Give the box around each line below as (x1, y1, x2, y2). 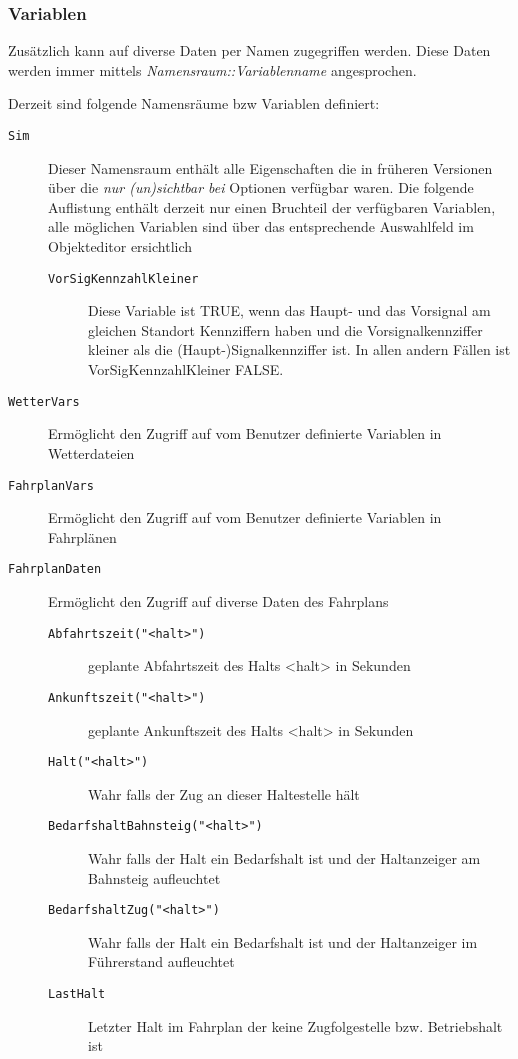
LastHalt (48, 987, 106, 1002)
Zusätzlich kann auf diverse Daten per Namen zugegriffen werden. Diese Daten (8, 40, 491, 61)
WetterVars (8, 394, 80, 409)
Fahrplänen (48, 526, 117, 547)
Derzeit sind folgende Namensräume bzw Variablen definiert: (8, 93, 380, 114)
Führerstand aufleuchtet (88, 951, 235, 972)
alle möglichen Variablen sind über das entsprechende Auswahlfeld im (48, 216, 474, 237)
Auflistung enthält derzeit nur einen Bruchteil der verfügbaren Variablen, (48, 196, 496, 217)
